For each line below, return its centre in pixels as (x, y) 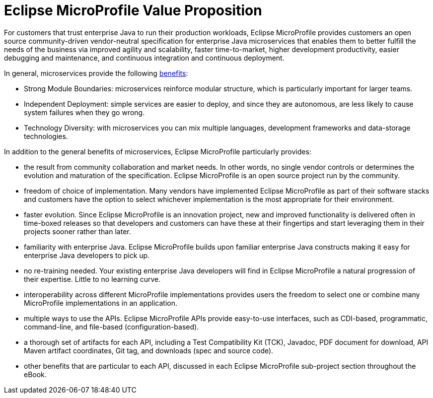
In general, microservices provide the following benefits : (96, 73)
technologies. (46, 136)
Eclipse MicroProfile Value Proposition (133, 10)
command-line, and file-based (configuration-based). (111, 327)
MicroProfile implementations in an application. (101, 303)
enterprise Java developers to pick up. (87, 255)
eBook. (35, 374)
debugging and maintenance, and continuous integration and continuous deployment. (144, 58)
